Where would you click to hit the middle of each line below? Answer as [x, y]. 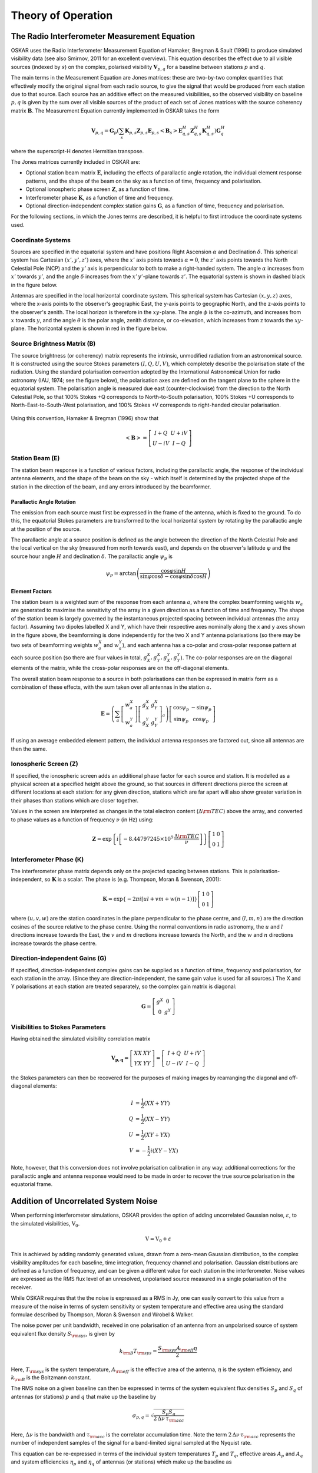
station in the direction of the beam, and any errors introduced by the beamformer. [111, 487]
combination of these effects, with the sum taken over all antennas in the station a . [111, 687]
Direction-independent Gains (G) [59, 959]
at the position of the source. [46, 529]
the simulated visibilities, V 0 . [45, 1224]
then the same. [29, 749]
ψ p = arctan [121, 574]
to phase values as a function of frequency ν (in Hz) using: [82, 820]
